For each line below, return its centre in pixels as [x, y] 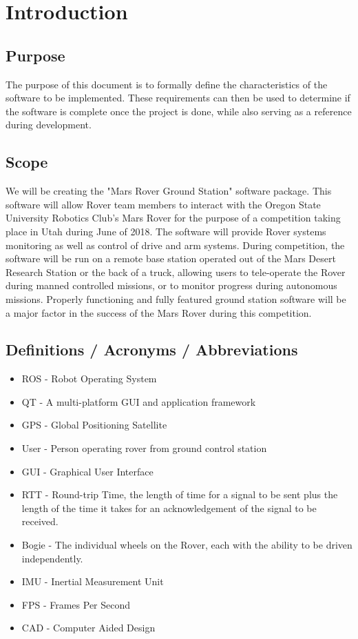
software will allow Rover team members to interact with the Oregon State [163, 204]
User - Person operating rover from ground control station [144, 448]
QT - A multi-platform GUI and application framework [139, 401]
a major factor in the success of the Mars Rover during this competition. [159, 312]
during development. [49, 125]
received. [40, 521]
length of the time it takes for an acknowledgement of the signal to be [169, 508]
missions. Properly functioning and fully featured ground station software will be [176, 298]
